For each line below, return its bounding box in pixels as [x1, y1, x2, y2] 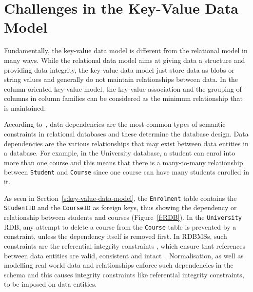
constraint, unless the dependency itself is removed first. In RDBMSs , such [4, 231, 227, 241]
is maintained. [4, 102, 46, 113]
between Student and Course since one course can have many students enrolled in [4, 167, 249, 177]
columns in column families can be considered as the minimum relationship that [4, 93, 243, 103]
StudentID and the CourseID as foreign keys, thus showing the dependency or [4, 202, 237, 213]
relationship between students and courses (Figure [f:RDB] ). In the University [4, 212, 242, 222]
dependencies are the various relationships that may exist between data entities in [4, 138, 249, 148]
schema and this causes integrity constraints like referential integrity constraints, [4, 269, 244, 279]
